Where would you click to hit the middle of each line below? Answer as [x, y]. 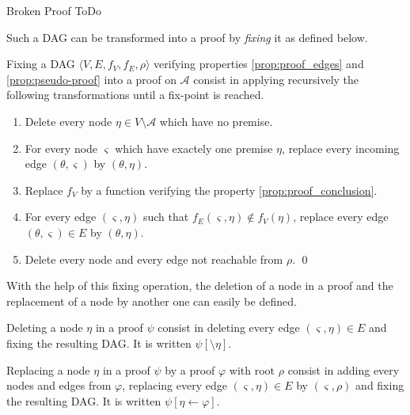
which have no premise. [216, 121]
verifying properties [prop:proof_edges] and [259, 64]
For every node [61, 148]
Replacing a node [48, 369]
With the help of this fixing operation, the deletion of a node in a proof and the [200, 286]
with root [252, 369]
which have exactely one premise [194, 148]
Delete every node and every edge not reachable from [154, 259]
